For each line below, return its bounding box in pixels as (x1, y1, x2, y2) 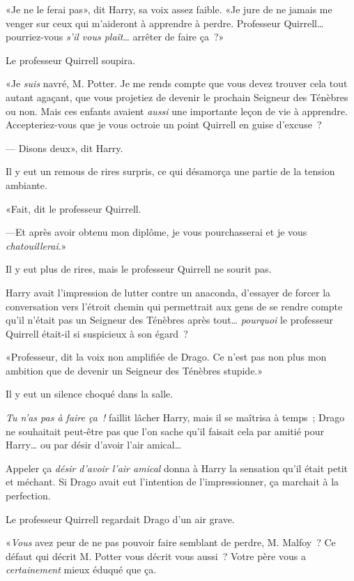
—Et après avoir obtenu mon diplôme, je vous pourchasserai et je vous (6, 225, 307, 239)
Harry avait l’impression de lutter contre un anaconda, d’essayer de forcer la (6, 285, 331, 299)
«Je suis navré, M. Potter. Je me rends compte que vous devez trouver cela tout (6, 76, 348, 91)
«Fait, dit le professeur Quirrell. (6, 201, 141, 216)
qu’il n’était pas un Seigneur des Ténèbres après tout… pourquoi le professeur (6, 312, 334, 327)
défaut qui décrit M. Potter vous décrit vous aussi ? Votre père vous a (6, 548, 306, 563)
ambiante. (6, 177, 47, 192)
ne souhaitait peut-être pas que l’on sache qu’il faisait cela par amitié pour (6, 423, 324, 438)
